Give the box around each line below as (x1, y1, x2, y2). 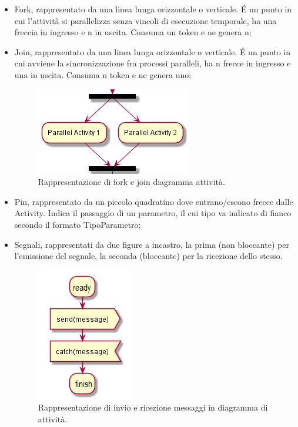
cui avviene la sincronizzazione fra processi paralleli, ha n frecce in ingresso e (14, 57, 291, 69)
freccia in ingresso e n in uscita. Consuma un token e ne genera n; (14, 26, 252, 38)
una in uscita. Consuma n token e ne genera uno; (14, 68, 192, 80)
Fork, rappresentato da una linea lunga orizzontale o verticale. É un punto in (14, 3, 292, 15)
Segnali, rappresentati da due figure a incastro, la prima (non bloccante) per (14, 238, 289, 250)
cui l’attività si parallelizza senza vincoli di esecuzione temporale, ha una (14, 14, 277, 26)
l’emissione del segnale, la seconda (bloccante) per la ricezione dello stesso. (14, 250, 283, 262)
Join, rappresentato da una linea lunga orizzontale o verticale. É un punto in (14, 45, 291, 58)
